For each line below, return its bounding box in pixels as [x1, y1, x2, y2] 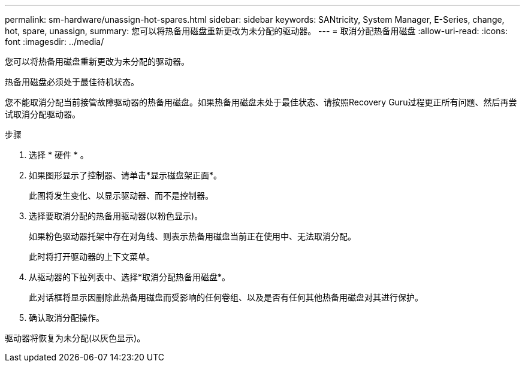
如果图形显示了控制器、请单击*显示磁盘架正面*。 [29, 170, 222, 180]
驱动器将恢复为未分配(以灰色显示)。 [5, 333, 146, 343]
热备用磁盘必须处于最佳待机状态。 [5, 77, 139, 87]
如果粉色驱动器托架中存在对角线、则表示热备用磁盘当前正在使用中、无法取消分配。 [29, 231, 356, 241]
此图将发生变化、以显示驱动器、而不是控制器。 [29, 190, 213, 201]
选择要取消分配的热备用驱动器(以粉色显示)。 [29, 211, 203, 221]
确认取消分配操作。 [29, 313, 104, 323]
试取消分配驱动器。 [5, 109, 80, 119]
